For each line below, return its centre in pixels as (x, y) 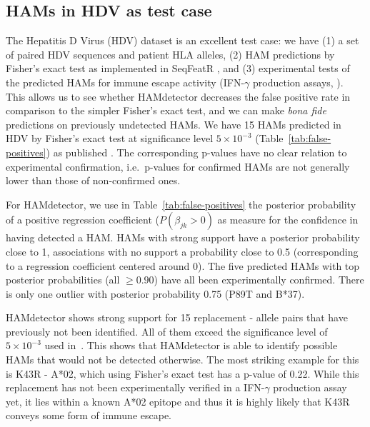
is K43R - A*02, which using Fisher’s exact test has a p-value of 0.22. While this (182, 373)
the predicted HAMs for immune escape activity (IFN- (125, 82)
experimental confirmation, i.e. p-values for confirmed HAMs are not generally (178, 166)
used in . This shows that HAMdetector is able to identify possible (191, 345)
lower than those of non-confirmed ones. (93, 180)
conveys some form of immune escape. (89, 415)
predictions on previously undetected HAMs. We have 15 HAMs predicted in (174, 124)
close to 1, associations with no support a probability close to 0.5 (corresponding (182, 251)
